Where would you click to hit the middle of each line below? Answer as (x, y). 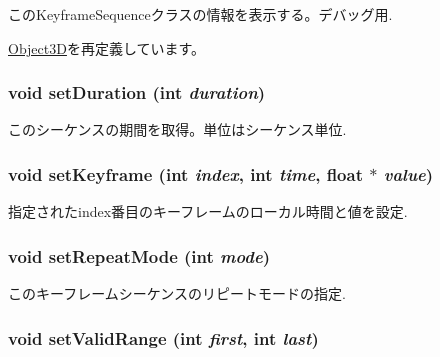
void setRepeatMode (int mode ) (139, 255)
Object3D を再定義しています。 (107, 47)
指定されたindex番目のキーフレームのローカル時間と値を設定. (208, 211)
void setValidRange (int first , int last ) (163, 337)
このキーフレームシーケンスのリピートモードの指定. (177, 293)
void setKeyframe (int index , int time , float (185, 173)
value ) (408, 173)
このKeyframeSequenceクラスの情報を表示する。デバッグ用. (200, 14)
